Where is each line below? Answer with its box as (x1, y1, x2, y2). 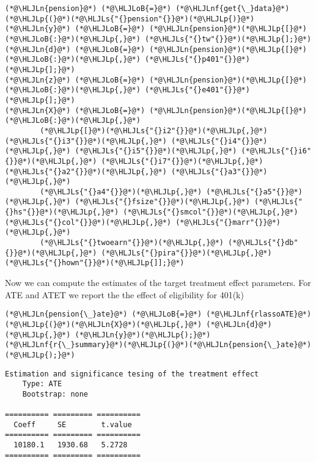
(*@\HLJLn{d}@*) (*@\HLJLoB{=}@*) (5, 45, 145, 54)
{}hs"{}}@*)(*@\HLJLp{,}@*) (5, 208, 119, 217)
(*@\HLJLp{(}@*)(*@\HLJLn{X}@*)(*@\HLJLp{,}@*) (5, 320, 202, 329)
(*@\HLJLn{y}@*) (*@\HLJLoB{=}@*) (5, 24, 145, 34)
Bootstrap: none (22, 389, 89, 398)
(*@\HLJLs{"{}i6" (241, 147, 312, 156)
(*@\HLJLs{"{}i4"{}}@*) (171, 136, 268, 145)
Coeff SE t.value (13, 420, 132, 429)
